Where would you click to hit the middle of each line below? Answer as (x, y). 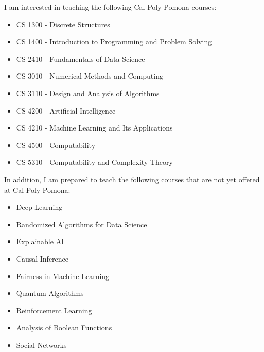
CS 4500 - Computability (56, 145)
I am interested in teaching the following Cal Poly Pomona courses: (110, 7)
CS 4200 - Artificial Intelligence (66, 110)
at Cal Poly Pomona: (37, 189)
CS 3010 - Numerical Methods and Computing (90, 76)
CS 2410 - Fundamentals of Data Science (81, 58)
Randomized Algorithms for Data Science (82, 224)
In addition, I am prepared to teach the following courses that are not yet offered (132, 179)
